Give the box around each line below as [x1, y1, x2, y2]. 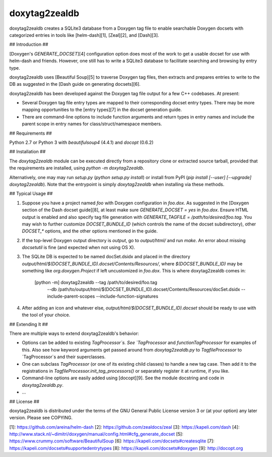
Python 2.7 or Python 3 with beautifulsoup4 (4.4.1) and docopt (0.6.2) [9, 139, 154, 146]
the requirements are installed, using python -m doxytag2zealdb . [9, 165, 145, 171]
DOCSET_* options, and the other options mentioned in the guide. [22, 228, 158, 234]
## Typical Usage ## [9, 191, 53, 197]
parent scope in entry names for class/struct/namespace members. [22, 121, 162, 127]
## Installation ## [9, 149, 46, 155]
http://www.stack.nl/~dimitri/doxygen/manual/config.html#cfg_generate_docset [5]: [9, 431, 183, 437]
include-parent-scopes [47, 293, 95, 300]
